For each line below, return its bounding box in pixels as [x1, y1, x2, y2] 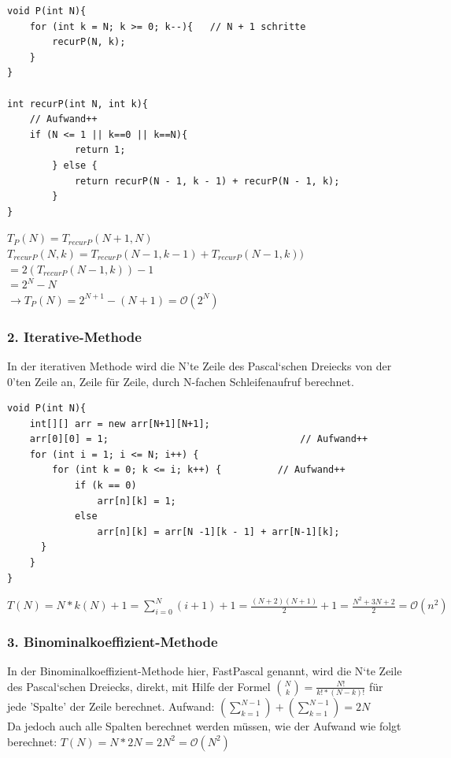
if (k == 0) [74, 480, 137, 492]
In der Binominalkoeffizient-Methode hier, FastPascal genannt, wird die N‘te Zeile [7, 663, 402, 679]
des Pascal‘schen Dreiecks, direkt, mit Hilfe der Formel [7, 678, 271, 694]
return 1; [74, 144, 126, 156]
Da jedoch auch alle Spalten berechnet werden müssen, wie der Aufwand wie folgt [7, 718, 401, 734]
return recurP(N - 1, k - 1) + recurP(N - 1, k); [74, 175, 340, 187]
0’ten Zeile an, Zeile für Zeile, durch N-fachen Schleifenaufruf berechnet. [7, 373, 354, 389]
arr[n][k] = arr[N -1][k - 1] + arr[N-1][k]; [97, 526, 340, 537]
